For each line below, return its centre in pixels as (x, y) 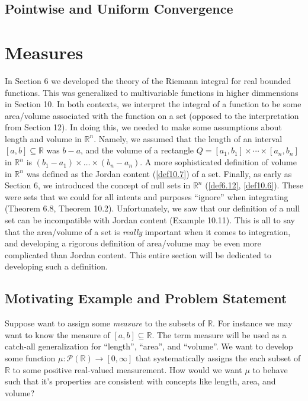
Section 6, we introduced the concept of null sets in (98, 185)
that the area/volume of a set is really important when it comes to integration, (148, 231)
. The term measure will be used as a (219, 334)
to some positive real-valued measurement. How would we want (127, 369)
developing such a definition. (56, 266)
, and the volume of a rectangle (137, 150)
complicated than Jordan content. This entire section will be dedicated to (138, 254)
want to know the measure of (57, 334)
